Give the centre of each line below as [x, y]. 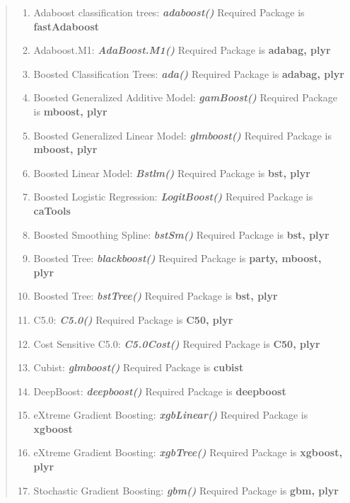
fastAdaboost [66, 26]
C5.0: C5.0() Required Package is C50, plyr [133, 319]
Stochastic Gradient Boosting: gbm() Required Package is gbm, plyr [186, 490]
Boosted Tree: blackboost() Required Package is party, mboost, [177, 258]
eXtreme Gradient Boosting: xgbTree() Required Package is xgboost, [188, 452]
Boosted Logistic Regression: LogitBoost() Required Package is [173, 197]
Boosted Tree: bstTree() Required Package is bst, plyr [156, 296]
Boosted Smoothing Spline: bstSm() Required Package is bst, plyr [181, 234]
